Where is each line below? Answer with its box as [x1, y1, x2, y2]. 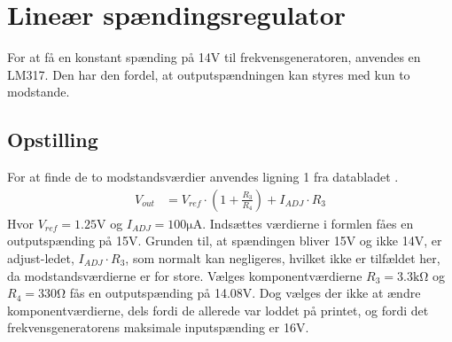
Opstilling [7, 126, 98, 153]
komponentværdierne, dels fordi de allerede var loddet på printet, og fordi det [7, 300, 429, 319]
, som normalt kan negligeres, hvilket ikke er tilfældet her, [125, 248, 440, 267]
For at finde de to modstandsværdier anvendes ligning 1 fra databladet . [7, 167, 399, 186]
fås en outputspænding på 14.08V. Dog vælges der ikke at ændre [69, 284, 421, 302]
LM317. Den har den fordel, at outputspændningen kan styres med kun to [7, 65, 410, 83]
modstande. [7, 82, 70, 101]
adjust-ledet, [7, 248, 74, 267]
